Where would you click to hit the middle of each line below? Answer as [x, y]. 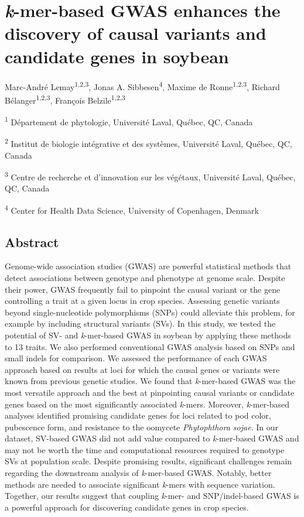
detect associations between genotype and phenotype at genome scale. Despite [145, 277]
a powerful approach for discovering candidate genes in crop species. [127, 507]
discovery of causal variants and [136, 33]
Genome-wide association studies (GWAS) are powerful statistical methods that [148, 266]
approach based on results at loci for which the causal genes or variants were [142, 369]
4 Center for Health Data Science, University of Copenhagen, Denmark [132, 209]
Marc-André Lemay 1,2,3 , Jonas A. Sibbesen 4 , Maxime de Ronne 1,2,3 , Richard [142, 85]
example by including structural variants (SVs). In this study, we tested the [140, 323]
